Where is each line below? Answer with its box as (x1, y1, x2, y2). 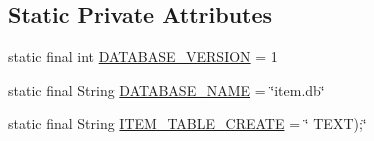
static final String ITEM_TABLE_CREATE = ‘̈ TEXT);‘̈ (8, 113, 367, 134)
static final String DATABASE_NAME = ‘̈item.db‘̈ (8, 79, 325, 100)
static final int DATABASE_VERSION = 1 (8, 46, 278, 67)
